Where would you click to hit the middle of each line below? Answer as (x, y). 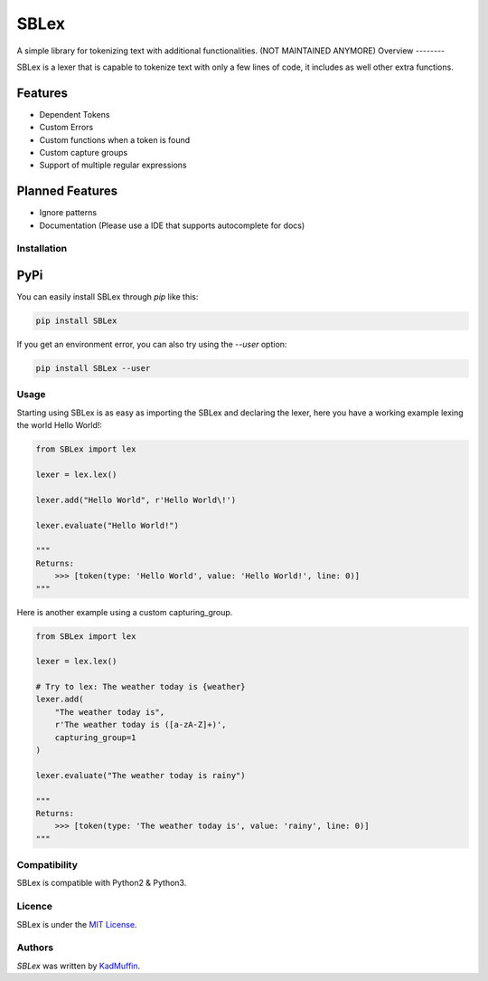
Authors (35, 948)
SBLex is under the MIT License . (77, 924)
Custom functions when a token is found (115, 139)
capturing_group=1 (95, 737)
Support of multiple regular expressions (113, 165)
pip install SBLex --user (93, 368)
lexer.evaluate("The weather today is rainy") (141, 775)
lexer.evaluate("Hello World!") (108, 525)
